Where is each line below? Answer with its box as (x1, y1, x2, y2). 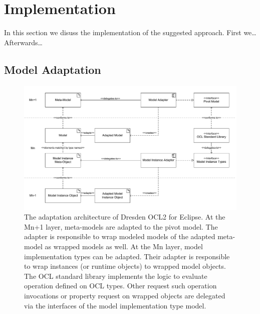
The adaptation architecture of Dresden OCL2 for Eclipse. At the (24, 212, 225, 222)
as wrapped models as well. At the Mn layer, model (45, 241, 203, 252)
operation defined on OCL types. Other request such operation (24, 280, 217, 291)
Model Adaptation (4, 61, 101, 77)
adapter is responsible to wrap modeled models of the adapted (24, 231, 215, 242)
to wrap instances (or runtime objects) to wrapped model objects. (24, 261, 226, 271)
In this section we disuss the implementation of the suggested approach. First (4, 27, 241, 38)
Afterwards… (4, 37, 43, 47)
